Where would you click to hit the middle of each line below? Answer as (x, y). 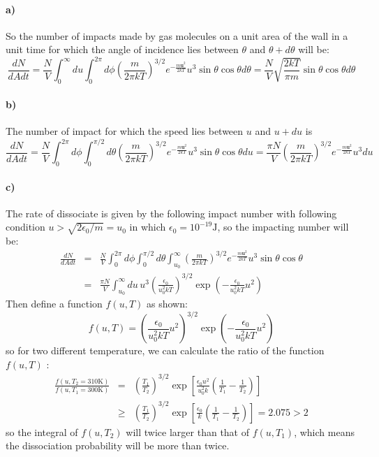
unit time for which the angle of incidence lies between (122, 49)
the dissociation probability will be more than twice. (118, 445)
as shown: (167, 304)
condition (25, 227)
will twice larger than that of (188, 431)
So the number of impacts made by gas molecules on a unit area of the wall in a (177, 35)
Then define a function (54, 304)
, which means (324, 431)
